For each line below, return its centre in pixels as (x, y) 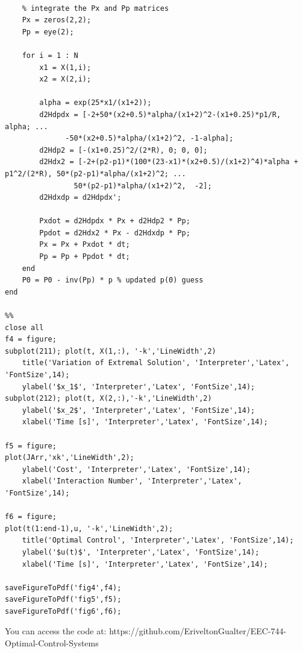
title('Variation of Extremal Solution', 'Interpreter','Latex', (156, 363)
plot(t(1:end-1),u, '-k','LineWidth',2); (89, 528)
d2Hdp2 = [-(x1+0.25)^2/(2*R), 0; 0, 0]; (123, 150)
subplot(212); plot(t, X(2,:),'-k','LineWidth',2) (108, 399)
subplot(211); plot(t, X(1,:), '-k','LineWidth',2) (111, 351)
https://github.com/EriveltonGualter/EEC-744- (198, 631)
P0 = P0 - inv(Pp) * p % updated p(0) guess (113, 280)
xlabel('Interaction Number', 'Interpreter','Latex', (132, 481)
